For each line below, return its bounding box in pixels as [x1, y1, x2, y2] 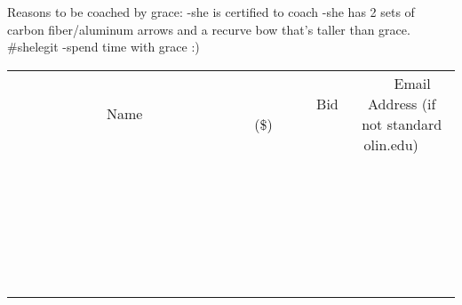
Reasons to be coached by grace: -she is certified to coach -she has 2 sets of [7, 3, 415, 20]
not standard [362, 113, 442, 134]
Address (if [368, 92, 436, 114]
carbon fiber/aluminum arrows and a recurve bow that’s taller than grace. [7, 20, 410, 38]
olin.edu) [363, 133, 418, 155]
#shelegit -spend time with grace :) [7, 37, 200, 56]
